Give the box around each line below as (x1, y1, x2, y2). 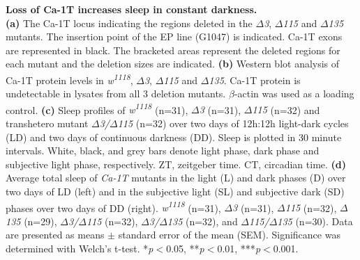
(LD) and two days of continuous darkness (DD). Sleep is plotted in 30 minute (6, 129, 342, 144)
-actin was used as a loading (234, 86, 354, 101)
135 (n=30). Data (277, 213, 353, 228)
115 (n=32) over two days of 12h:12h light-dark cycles (117, 116, 349, 131)
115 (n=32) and (252, 102, 320, 117)
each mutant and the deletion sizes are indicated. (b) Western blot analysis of (6, 56, 340, 71)
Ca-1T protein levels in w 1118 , (6, 70, 133, 87)
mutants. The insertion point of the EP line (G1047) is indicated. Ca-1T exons (6, 29, 343, 44)
